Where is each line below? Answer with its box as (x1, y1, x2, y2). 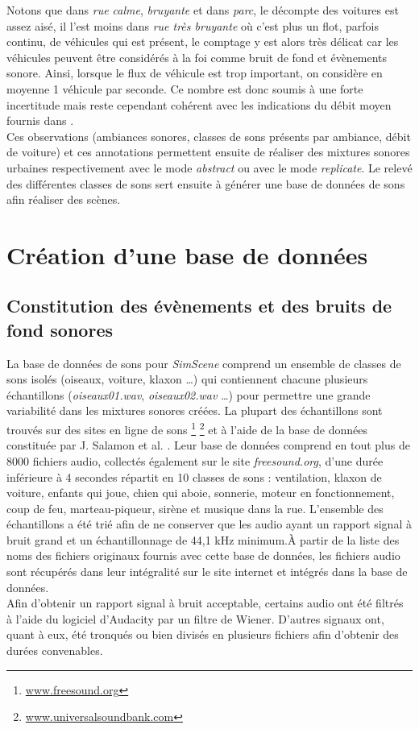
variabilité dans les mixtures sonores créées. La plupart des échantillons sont (6, 402, 383, 419)
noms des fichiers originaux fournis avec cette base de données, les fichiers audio (6, 547, 400, 564)
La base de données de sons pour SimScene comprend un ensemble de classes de (6, 354, 401, 371)
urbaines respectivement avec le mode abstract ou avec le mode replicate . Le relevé (6, 159, 413, 176)
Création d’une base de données (6, 238, 368, 271)
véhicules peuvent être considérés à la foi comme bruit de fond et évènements (6, 48, 388, 65)
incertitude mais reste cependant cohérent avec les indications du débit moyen (6, 96, 392, 113)
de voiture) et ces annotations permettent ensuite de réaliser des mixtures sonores (6, 143, 410, 160)
